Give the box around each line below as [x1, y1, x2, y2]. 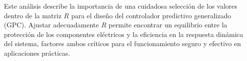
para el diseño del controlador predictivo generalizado [71, 10, 231, 20]
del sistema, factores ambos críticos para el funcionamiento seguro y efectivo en [4, 38, 241, 49]
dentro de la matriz [4, 10, 62, 20]
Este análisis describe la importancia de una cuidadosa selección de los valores [4, 1, 238, 11]
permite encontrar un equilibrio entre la [108, 20, 227, 30]
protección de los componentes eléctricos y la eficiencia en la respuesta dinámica [4, 29, 244, 39]
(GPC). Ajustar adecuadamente [4, 20, 99, 30]
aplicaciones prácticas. [4, 48, 70, 58]
